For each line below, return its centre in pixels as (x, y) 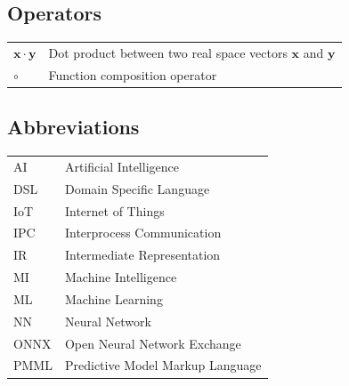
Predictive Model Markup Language (163, 365)
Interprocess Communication (143, 233)
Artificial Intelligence (122, 166)
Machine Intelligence (121, 277)
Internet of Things (114, 210)
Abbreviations (73, 127)
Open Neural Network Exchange (153, 343)
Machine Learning (114, 298)
